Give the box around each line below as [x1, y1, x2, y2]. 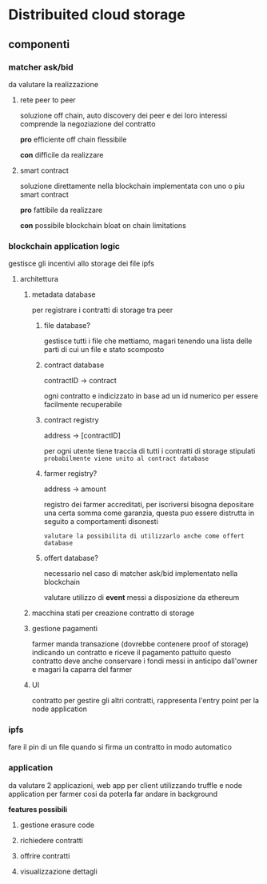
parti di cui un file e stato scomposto [43, 345, 165, 354]
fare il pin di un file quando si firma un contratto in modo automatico [8, 742, 232, 752]
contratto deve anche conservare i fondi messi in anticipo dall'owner [31, 656, 258, 666]
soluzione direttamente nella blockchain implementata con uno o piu [19, 181, 245, 190]
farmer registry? [43, 469, 98, 478]
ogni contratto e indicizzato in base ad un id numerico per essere [43, 391, 258, 401]
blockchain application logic [8, 240, 120, 251]
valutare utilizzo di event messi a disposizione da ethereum [43, 593, 240, 602]
